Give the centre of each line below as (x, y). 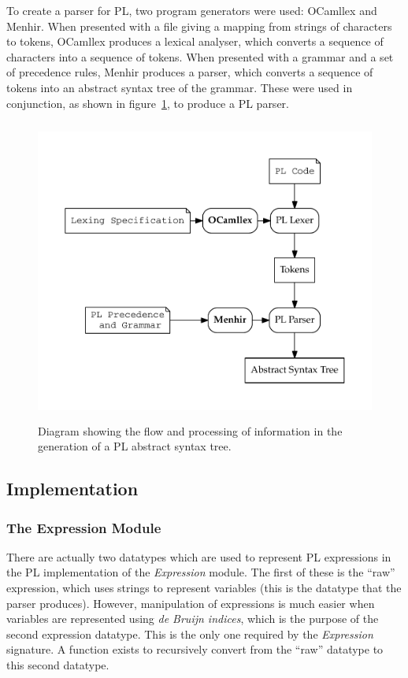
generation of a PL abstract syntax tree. (135, 446)
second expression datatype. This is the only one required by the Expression (190, 634)
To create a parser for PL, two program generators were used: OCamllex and (192, 10)
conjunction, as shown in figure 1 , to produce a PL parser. (148, 103)
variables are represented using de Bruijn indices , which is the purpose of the (193, 619)
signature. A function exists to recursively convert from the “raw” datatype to (195, 649)
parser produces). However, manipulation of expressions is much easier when (191, 603)
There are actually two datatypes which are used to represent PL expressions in (199, 556)
